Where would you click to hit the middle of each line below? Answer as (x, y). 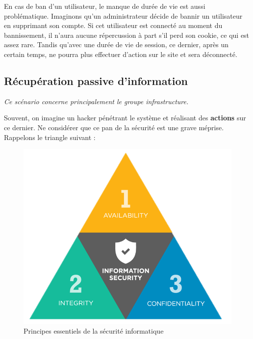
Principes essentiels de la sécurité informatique (94, 330)
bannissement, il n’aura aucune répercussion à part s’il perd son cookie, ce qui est (127, 35)
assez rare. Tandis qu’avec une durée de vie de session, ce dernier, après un (116, 44)
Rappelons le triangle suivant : (50, 137)
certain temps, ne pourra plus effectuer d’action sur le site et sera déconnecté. (121, 54)
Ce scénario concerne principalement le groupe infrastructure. (96, 101)
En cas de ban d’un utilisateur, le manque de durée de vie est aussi (105, 6)
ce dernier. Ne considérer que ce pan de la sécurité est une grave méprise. (114, 127)
